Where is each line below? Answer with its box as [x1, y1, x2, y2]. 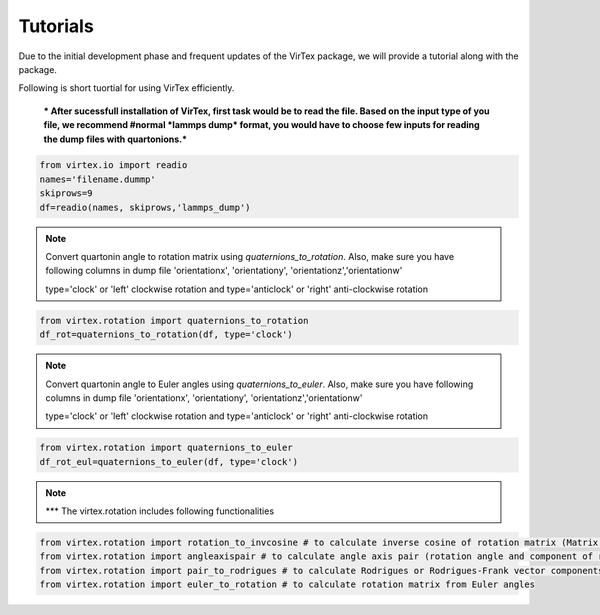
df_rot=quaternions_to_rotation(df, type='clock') [39, 329, 294, 340]
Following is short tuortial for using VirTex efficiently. [18, 82, 235, 94]
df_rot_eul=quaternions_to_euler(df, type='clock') [39, 456, 299, 467]
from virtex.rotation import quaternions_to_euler [39, 442, 294, 454]
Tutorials [18, 15, 94, 37]
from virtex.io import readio [39, 160, 188, 171]
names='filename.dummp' [39, 173, 157, 185]
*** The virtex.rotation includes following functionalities [45, 505, 275, 517]
